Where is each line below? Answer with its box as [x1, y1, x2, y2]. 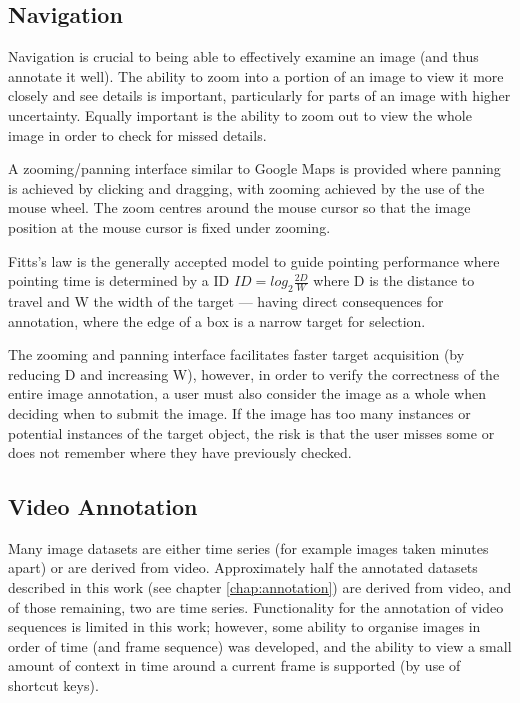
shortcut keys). [8, 675, 99, 696]
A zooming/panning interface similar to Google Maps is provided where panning [8, 158, 501, 179]
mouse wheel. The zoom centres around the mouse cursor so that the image [8, 197, 471, 218]
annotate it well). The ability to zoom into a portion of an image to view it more [8, 65, 504, 86]
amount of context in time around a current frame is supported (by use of [8, 655, 461, 676]
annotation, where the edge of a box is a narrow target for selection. [8, 310, 426, 331]
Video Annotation [8, 491, 198, 522]
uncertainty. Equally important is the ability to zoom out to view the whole [8, 104, 472, 125]
